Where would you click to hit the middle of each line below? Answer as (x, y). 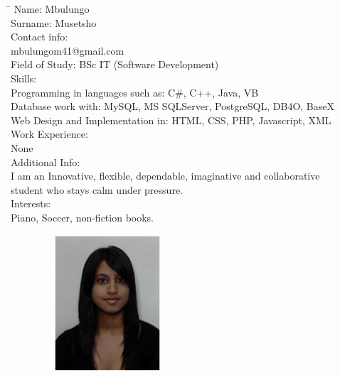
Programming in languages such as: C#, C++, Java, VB (135, 92)
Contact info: (39, 37)
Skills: (24, 78)
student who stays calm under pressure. (97, 189)
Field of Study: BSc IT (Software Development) (115, 64)
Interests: (31, 203)
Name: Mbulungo (52, 9)
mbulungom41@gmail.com (68, 50)
